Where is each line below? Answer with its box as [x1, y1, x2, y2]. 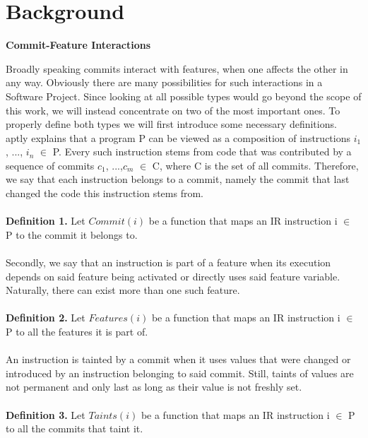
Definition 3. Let [6, 407, 85, 422]
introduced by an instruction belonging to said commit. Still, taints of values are [6, 365, 354, 380]
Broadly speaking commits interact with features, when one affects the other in [6, 61, 348, 76]
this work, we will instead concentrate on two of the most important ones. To [6, 102, 340, 117]
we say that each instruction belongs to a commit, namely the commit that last [6, 172, 350, 187]
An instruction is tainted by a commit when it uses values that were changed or [6, 352, 351, 367]
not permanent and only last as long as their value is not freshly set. [6, 379, 302, 394]
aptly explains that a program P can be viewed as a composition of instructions [6, 130, 350, 145]
